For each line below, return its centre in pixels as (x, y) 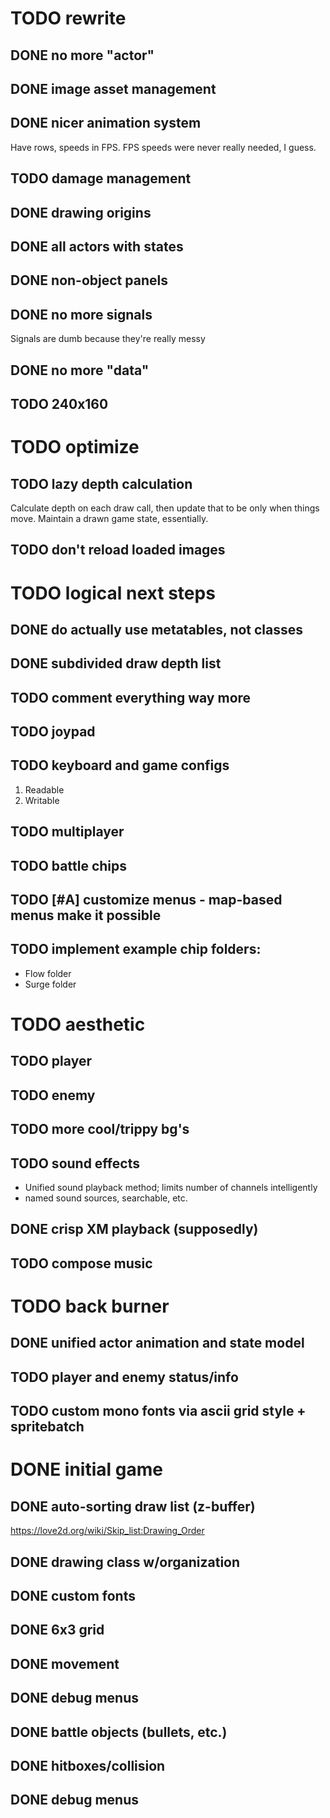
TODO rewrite (68, 18)
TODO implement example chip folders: (136, 949)
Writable (42, 800)
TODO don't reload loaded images (118, 550)
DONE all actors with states (97, 246)
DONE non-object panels (89, 280)
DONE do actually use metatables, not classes (157, 629)
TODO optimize (75, 447)
